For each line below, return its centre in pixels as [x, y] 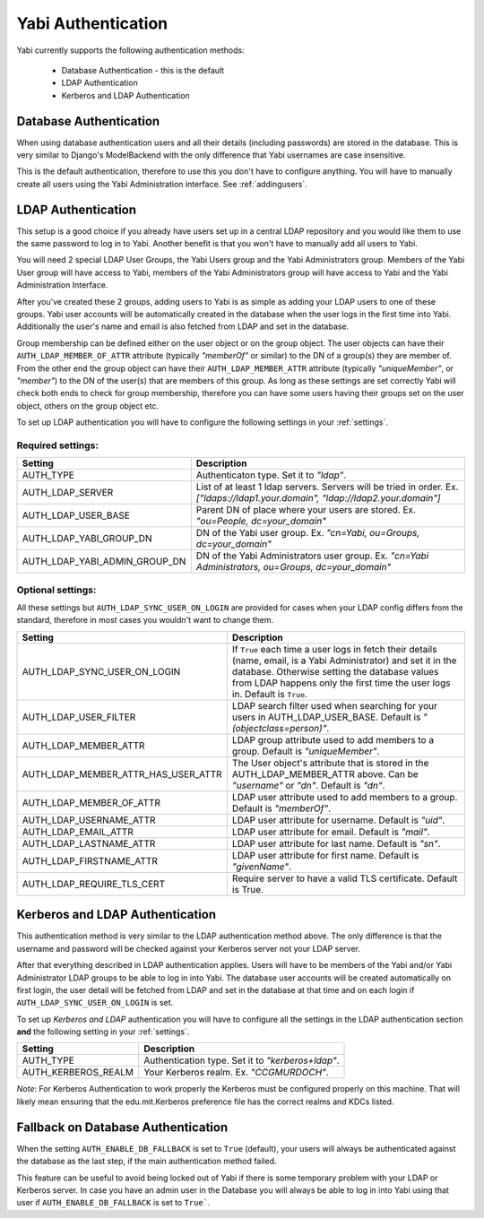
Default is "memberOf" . [281, 808]
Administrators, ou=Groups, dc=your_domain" [294, 567]
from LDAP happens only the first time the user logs [341, 683]
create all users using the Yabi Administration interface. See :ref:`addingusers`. [162, 184]
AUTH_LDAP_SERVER [68, 493]
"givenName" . [261, 867]
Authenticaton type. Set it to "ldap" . [271, 475]
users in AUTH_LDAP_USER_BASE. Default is [326, 717]
